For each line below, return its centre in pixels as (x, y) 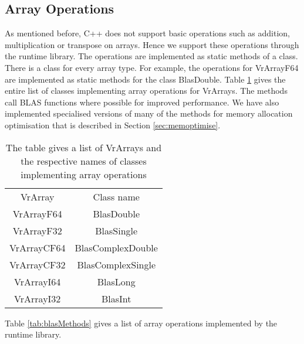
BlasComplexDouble (116, 247)
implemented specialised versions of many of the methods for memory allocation (149, 113)
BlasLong (116, 281)
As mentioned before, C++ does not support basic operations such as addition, (148, 33)
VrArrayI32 (38, 298)
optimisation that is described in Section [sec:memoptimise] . (113, 125)
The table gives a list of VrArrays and (84, 147)
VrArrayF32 (37, 230)
